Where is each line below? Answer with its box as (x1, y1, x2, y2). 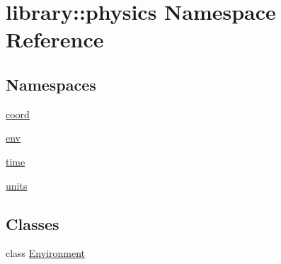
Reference (6, 25, 104, 54)
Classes (6, 212, 59, 234)
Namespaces (6, 73, 96, 95)
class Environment (6, 246, 86, 260)
